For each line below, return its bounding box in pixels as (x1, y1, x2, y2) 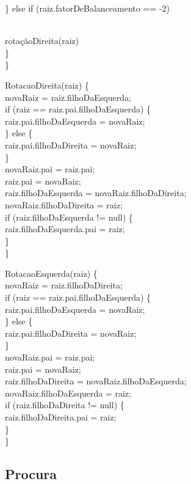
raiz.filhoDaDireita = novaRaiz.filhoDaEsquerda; (5, 375, 187, 387)
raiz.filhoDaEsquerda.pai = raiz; (5, 222, 125, 235)
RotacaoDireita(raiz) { (5, 78, 89, 91)
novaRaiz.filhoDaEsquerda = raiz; (5, 386, 131, 399)
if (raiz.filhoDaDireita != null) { (5, 398, 124, 411)
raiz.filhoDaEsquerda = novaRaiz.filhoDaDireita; (5, 186, 187, 199)
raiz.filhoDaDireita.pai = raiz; (5, 411, 117, 423)
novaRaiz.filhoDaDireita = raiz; (5, 198, 123, 211)
